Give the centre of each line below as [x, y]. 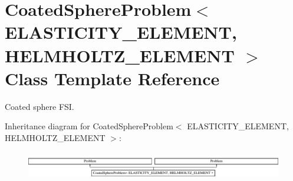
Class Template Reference [112, 78]
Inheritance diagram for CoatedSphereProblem [89, 126]
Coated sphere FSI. [39, 106]
